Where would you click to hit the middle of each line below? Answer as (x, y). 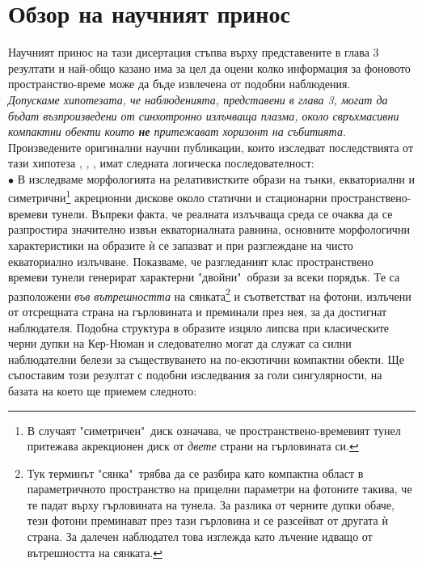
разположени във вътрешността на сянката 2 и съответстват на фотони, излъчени (210, 294)
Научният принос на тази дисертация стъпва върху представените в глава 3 (194, 52)
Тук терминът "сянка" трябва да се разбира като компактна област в (195, 473)
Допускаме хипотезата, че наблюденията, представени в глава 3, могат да (198, 99)
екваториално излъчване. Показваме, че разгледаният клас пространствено (191, 261)
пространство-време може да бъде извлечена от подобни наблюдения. (179, 84)
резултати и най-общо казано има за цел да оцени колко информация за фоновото (209, 68)
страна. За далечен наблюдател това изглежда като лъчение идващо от (200, 536)
